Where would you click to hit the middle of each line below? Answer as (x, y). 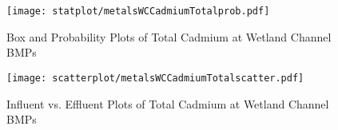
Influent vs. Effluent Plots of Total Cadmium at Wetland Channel (168, 103)
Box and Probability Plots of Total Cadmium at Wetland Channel (169, 36)
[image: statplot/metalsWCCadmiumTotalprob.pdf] (138, 11)
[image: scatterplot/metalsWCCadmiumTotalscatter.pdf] (155, 78)
